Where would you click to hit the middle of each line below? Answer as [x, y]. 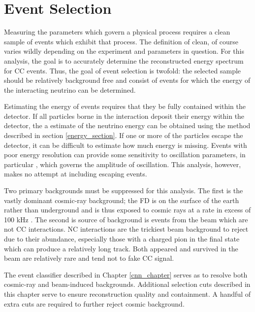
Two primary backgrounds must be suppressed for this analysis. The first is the [124, 191]
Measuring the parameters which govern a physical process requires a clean [117, 32]
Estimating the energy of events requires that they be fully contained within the [125, 106]
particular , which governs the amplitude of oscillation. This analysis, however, [123, 164]
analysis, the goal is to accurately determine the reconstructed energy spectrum [124, 60]
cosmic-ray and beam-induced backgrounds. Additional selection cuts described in [127, 284]
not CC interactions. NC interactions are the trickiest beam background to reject [126, 229]
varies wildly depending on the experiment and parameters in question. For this [124, 51]
